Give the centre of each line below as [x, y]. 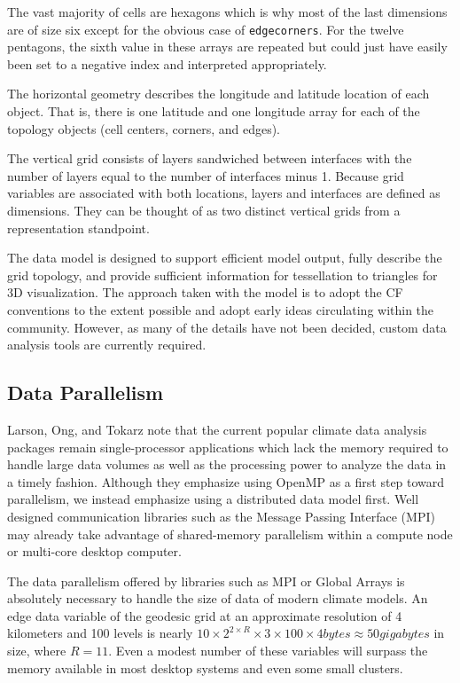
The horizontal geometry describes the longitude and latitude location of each [218, 94]
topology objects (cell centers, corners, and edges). [144, 128]
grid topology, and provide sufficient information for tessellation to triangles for [222, 275]
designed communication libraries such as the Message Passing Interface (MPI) [221, 516]
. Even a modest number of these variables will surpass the [268, 651]
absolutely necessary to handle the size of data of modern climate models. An [218, 598]
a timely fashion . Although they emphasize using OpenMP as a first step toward [226, 481]
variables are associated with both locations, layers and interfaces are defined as [224, 193]
